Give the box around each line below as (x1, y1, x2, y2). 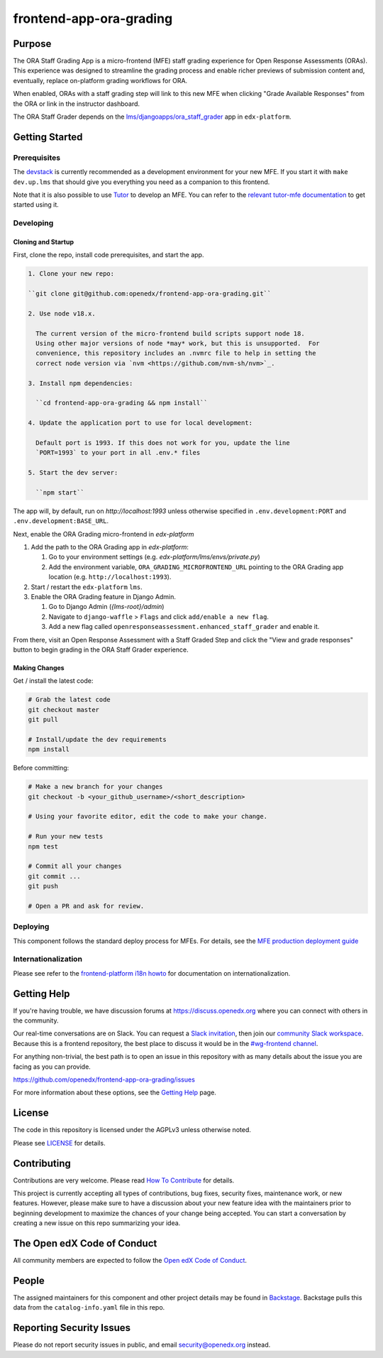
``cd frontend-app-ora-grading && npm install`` (35, 399, 209, 407)
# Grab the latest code (28, 696, 111, 704)
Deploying (13, 922, 50, 932)
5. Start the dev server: (28, 469, 118, 477)
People (13, 1274, 45, 1286)
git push (28, 882, 59, 890)
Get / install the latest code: (13, 677, 94, 685)
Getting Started (13, 131, 83, 143)
